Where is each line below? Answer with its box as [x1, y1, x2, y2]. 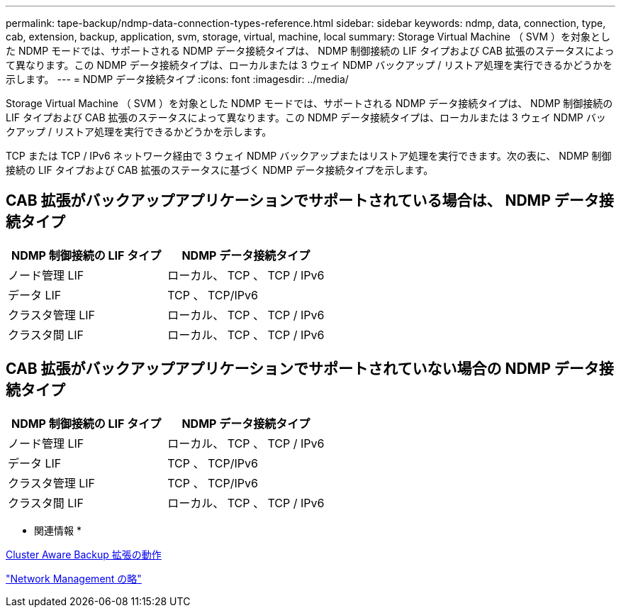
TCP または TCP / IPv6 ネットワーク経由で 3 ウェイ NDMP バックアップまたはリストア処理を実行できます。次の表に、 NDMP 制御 [6, 150, 612, 162]
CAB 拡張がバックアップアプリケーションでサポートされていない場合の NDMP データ [6, 360, 599, 378]
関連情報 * [34, 524, 82, 536]
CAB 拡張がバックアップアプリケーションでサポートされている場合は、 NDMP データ [6, 192, 599, 210]
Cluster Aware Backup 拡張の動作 [6, 548, 162, 560]
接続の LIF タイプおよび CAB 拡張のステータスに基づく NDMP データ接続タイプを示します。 [6, 164, 434, 176]
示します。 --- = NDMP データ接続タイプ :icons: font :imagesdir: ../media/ [6, 73, 349, 85]
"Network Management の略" [6, 572, 142, 585]
